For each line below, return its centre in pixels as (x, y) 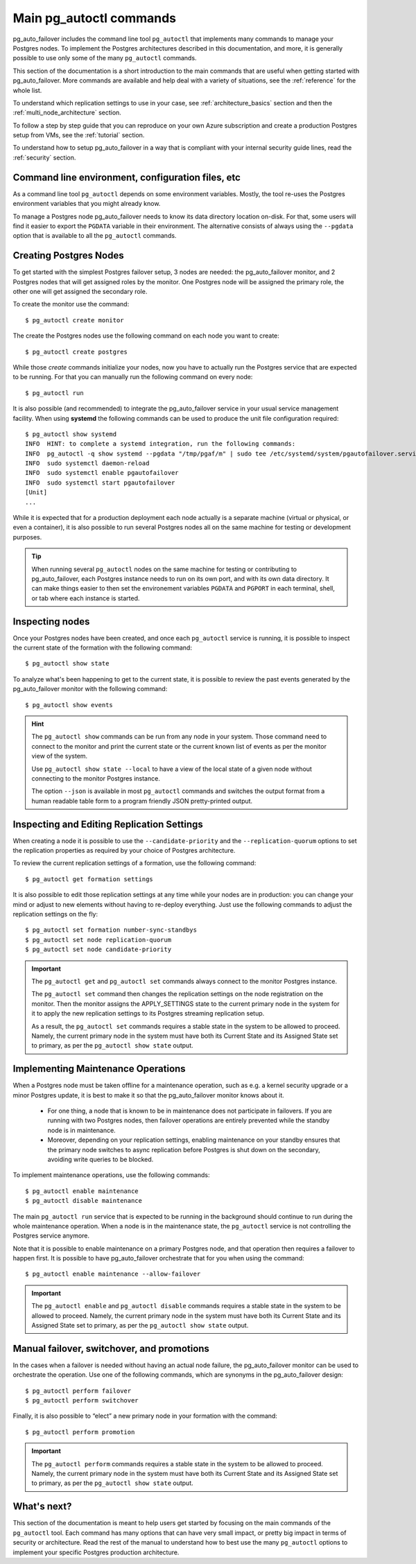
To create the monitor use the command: (71, 304)
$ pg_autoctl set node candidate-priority (98, 949)
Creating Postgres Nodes (68, 255)
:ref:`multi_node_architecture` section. (67, 113)
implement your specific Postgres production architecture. (96, 1552)
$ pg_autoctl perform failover (78, 1391)
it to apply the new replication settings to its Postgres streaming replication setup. (148, 1014)
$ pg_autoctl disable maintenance (84, 1201)
